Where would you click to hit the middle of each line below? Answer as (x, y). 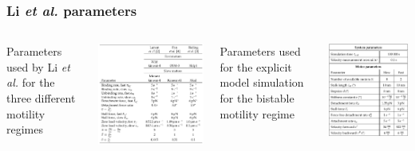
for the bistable (257, 98)
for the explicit (256, 66)
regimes (25, 129)
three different (41, 98)
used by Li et (38, 66)
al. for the (31, 82)
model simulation (262, 82)
